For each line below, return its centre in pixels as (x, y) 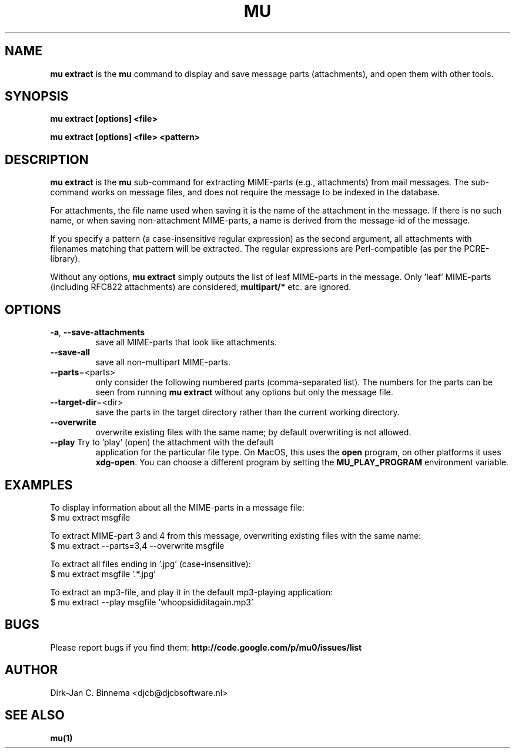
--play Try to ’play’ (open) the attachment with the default (162, 442)
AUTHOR (31, 670)
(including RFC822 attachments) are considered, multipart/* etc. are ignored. (201, 287)
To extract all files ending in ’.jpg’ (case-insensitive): (151, 564)
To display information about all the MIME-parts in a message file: (177, 507)
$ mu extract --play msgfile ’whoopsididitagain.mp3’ (152, 602)
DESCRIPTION (47, 159)
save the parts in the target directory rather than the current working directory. (248, 412)
